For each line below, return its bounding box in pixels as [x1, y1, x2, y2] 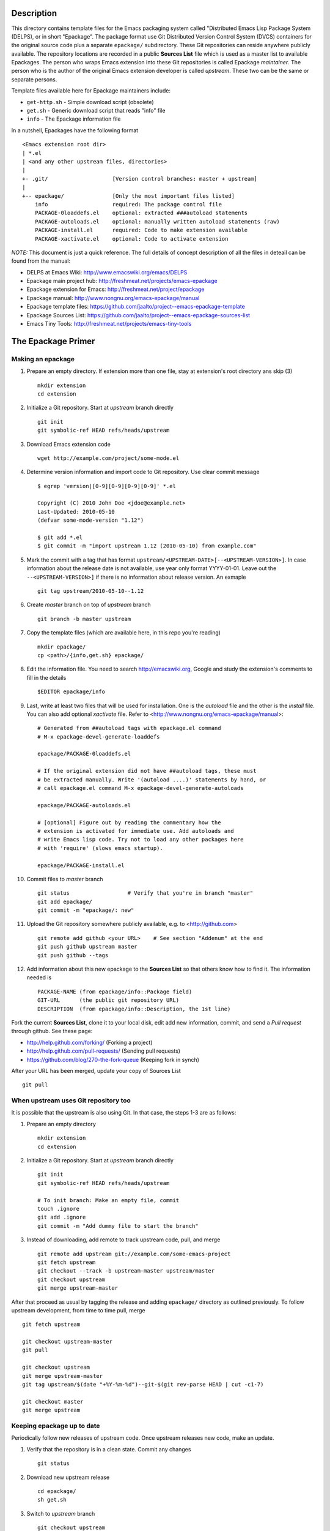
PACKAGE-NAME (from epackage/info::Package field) [37, 988, 193, 995]
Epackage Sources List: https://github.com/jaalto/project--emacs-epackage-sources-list [26, 311, 251, 318]
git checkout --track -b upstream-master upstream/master [37, 1268, 215, 1274]
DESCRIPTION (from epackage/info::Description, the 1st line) [37, 1005, 231, 1012]
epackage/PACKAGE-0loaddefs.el [37, 750, 131, 758]
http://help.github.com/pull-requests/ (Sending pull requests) [26, 1047, 180, 1055]
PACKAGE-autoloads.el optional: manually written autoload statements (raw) [34, 218, 280, 225]
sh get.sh [37, 1496, 67, 1503]
